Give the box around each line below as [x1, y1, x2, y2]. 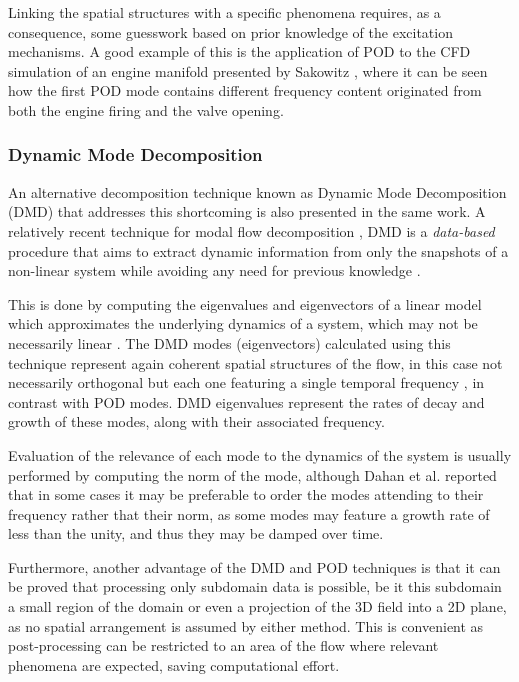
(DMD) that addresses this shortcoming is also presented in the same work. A [8, 201, 486, 222]
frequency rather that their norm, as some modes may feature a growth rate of [8, 503, 490, 524]
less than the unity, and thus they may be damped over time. [8, 523, 384, 544]
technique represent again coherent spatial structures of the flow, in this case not [8, 352, 503, 373]
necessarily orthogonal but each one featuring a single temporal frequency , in [8, 372, 485, 393]
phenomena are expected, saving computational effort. [8, 654, 340, 675]
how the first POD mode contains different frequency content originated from [8, 80, 482, 101]
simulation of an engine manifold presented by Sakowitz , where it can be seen [8, 60, 488, 81]
